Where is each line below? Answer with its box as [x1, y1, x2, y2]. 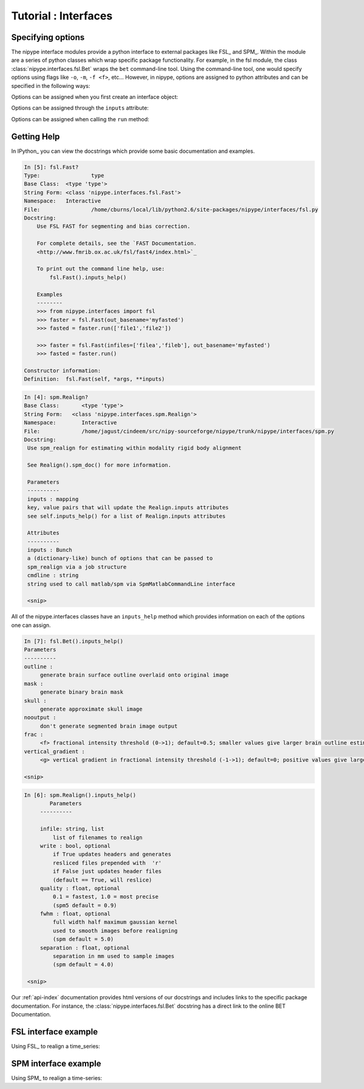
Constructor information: [24, 367, 101, 374]
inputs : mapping [27, 495, 79, 503]
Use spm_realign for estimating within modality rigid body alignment [27, 444, 242, 452]
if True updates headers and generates [52, 851, 172, 858]
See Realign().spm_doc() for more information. [27, 461, 172, 469]
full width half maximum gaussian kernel [52, 919, 178, 926]
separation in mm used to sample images [52, 953, 175, 960]
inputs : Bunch [27, 546, 73, 554]
